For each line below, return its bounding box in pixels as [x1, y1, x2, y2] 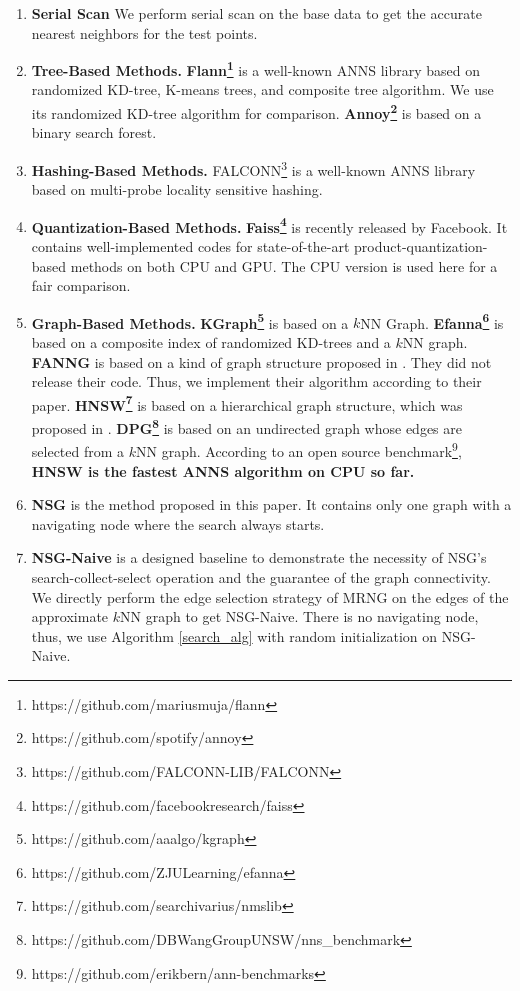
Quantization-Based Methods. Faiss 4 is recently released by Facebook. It [31, 213, 508, 237]
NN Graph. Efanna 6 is [360, 309, 504, 333]
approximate [31, 606, 109, 627]
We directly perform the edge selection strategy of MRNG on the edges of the [31, 586, 509, 607]
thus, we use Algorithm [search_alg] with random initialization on [31, 625, 438, 646]
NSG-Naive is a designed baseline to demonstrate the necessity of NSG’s [31, 547, 487, 568]
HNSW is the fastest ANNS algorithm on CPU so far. [31, 460, 415, 481]
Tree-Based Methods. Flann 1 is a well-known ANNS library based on [31, 57, 480, 80]
